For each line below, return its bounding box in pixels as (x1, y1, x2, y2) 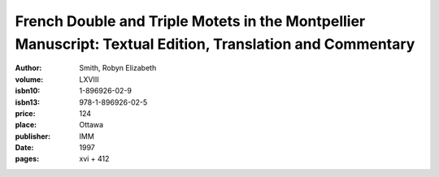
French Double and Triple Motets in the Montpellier (15, 12, 366, 30)
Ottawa (79, 120, 104, 130)
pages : (15, 154, 40, 164)
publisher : (15, 131, 51, 141)
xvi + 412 (79, 154, 110, 164)
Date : (15, 143, 34, 153)
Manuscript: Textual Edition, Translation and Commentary (15, 35, 415, 53)
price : (15, 108, 36, 118)
